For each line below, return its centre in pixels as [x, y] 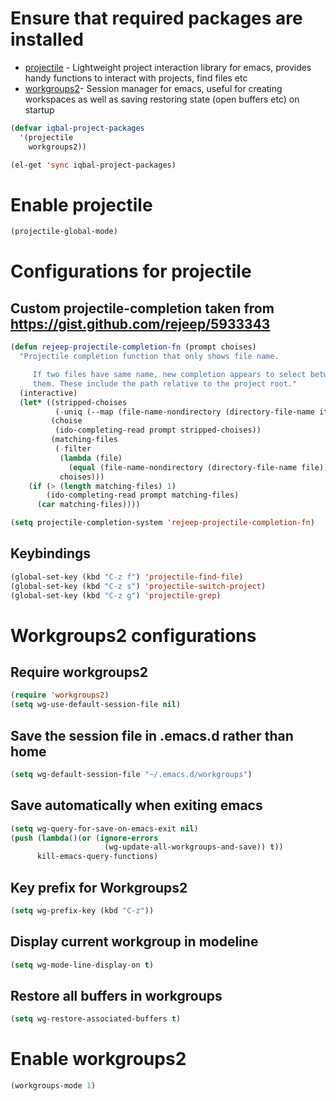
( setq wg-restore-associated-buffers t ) [96, 1019]
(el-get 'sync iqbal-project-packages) [93, 165]
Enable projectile [81, 204]
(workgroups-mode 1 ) [53, 1086]
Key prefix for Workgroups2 [99, 887]
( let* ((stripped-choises [73, 402]
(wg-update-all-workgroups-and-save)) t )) [194, 847]
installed [47, 39]
